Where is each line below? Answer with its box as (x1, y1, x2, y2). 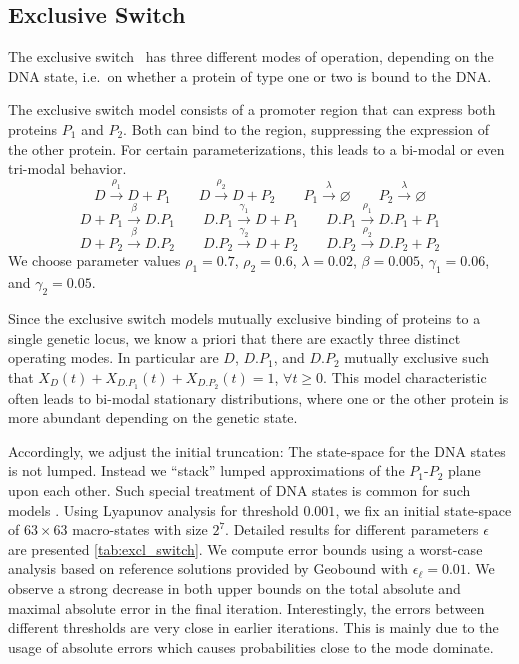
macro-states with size (72, 519, 208, 540)
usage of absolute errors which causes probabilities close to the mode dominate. (8, 636, 494, 657)
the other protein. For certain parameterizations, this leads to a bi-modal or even (8, 138, 505, 159)
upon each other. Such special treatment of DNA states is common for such (8, 480, 471, 501)
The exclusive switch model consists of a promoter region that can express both (8, 99, 496, 120)
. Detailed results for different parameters (225, 519, 479, 540)
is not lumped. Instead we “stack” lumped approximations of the (8, 460, 405, 481)
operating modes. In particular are (8, 347, 219, 368)
